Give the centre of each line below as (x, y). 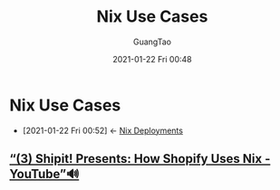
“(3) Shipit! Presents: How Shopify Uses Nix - (140, 159)
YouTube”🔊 (44, 174)
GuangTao (152, 42)
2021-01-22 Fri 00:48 (152, 59)
